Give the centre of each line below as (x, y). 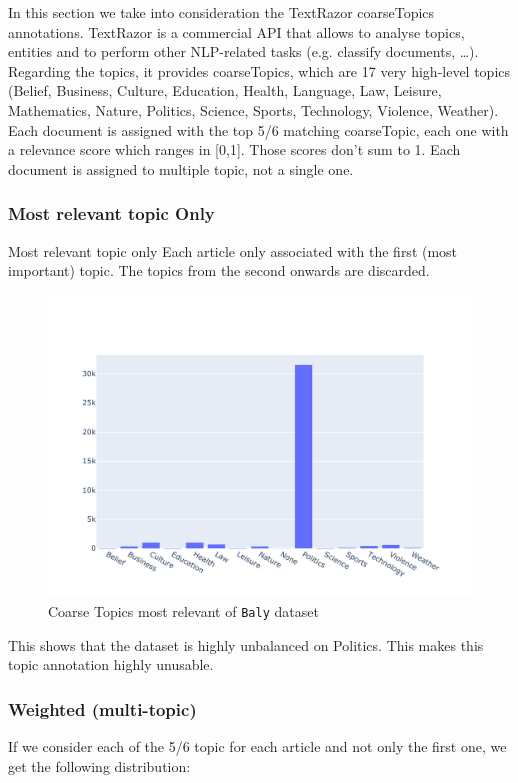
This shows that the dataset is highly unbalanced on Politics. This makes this (246, 644)
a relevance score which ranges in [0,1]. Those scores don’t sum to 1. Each (234, 149)
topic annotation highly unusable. (111, 664)
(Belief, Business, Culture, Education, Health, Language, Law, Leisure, (225, 90)
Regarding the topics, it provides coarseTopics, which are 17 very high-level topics (259, 70)
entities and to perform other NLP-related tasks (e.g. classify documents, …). (243, 51)
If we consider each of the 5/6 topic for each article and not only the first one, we (257, 746)
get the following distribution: (99, 765)
